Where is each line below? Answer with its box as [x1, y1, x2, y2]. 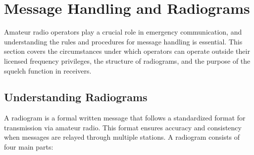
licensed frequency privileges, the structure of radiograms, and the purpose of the [4, 55, 251, 66]
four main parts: [4, 142, 53, 152]
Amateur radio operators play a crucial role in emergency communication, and [4, 27, 242, 37]
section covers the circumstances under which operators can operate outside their [4, 46, 250, 56]
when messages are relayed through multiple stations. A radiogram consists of [4, 132, 240, 142]
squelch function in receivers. [4, 65, 92, 76]
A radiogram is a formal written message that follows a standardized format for [4, 113, 246, 123]
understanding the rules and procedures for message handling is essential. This [4, 36, 243, 46]
